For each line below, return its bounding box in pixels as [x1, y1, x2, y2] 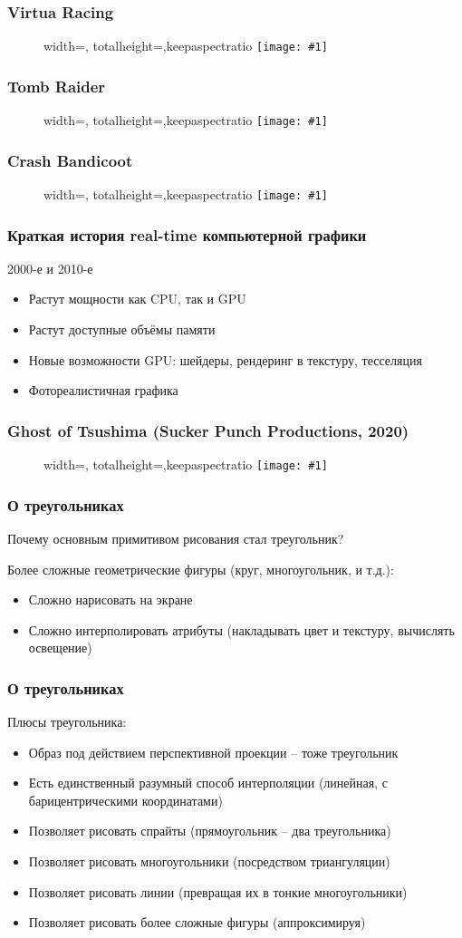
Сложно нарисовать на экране [28, 590, 193, 609]
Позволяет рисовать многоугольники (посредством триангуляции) [28, 852, 390, 871]
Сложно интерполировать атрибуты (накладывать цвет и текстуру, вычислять [28, 620, 455, 639]
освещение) [28, 638, 92, 657]
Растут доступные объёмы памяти [28, 320, 216, 339]
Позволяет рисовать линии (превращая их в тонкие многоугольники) [28, 882, 408, 901]
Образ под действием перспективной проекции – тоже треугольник [28, 742, 399, 761]
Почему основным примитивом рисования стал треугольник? [7, 528, 344, 547]
